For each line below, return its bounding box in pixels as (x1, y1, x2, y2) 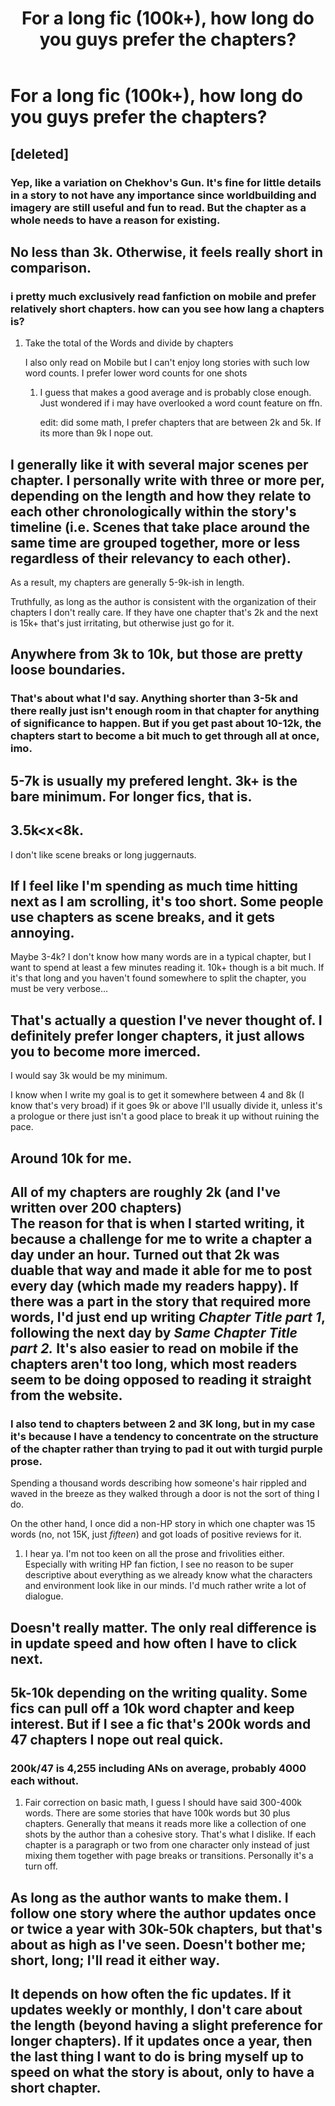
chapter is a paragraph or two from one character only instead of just (24, 1839, 310, 1851)
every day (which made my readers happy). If (10, 1277, 299, 1294)
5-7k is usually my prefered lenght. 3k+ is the (10, 772, 298, 789)
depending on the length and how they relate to (10, 487, 312, 504)
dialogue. (24, 1590, 64, 1602)
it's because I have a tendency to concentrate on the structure (10, 1429, 319, 1443)
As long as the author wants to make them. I (10, 1889, 289, 1906)
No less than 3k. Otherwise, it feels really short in (10, 243, 324, 261)
